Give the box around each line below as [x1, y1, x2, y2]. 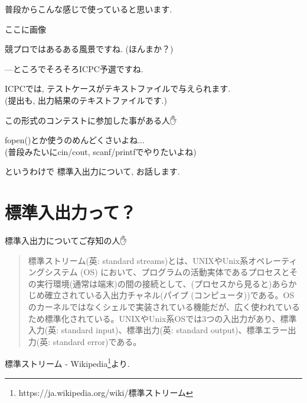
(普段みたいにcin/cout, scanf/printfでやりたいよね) [5, 145, 197, 157]
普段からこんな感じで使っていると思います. [5, 3, 172, 15]
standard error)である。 [53, 335, 142, 347]
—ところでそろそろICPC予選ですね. [5, 62, 143, 75]
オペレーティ [248, 254, 298, 266]
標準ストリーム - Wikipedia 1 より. [5, 356, 130, 370]
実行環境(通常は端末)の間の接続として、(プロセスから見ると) [36, 277, 272, 289]
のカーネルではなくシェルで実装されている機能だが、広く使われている [28, 301, 300, 313]
